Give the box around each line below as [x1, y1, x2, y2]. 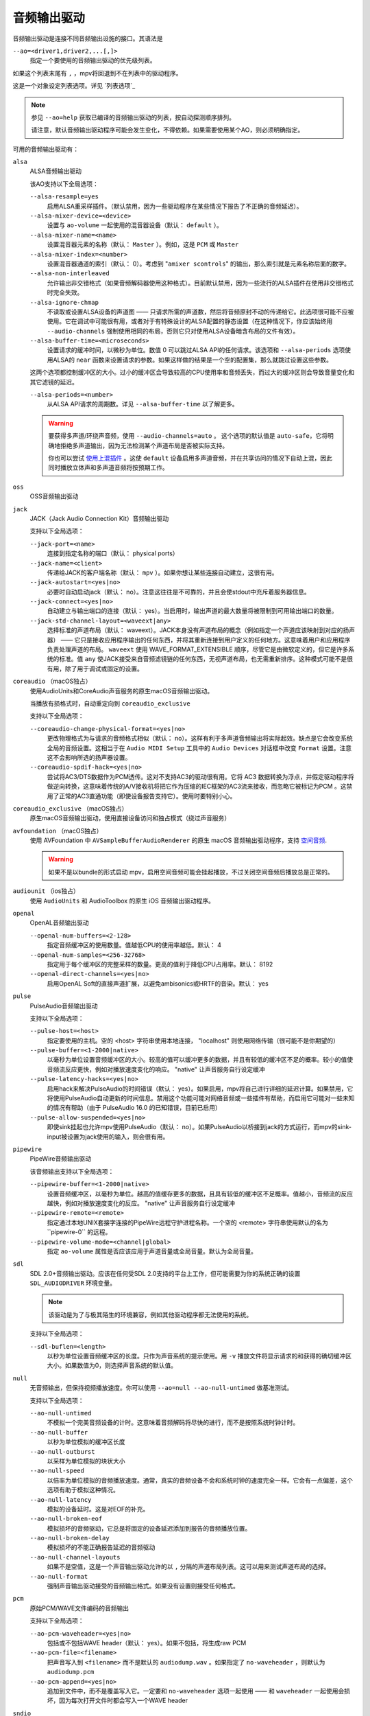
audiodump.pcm [47, 1668, 95, 1676]
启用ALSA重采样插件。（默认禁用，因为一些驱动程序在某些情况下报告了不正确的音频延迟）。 [47, 202, 303, 210]
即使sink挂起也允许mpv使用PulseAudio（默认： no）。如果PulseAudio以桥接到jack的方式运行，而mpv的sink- [47, 1123, 352, 1131]
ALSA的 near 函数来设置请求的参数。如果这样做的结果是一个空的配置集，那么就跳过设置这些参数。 [52, 356, 332, 364]
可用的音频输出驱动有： [12, 145, 79, 153]
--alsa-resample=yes [29, 193, 99, 200]
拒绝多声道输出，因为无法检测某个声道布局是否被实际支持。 [60, 441, 229, 450]
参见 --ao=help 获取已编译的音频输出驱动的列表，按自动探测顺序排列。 [31, 113, 236, 121]
